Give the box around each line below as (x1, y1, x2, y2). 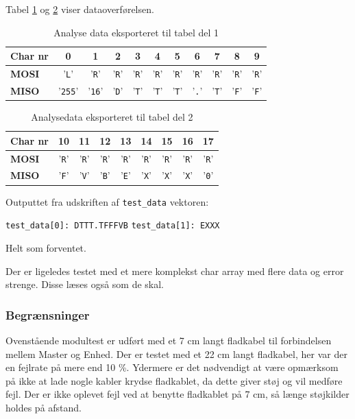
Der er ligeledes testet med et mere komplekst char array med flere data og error (5, 263, 344, 278)
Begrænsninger (5, 306, 90, 323)
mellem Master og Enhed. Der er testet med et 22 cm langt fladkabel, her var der (5, 346, 347, 361)
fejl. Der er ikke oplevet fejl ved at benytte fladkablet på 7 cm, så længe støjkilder (5, 387, 350, 401)
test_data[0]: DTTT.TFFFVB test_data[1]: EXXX (5, 221, 220, 231)
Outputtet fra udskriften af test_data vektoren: (5, 194, 209, 208)
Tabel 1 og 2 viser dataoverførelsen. (5, 2, 154, 16)
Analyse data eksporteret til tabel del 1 (53, 25, 219, 39)
